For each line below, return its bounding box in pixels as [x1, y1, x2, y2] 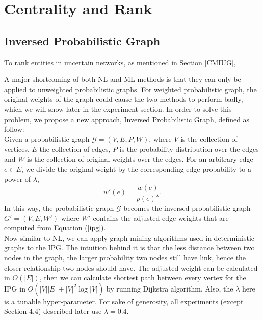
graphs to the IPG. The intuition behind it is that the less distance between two [4, 242, 255, 253]
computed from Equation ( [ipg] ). [4, 222, 106, 233]
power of [4, 173, 31, 184]
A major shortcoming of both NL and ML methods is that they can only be [4, 74, 241, 84]
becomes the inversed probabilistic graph [123, 202, 251, 213]
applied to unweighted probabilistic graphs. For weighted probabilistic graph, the [4, 83, 257, 94]
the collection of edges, [39, 143, 111, 154]
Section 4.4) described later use [4, 306, 102, 316]
